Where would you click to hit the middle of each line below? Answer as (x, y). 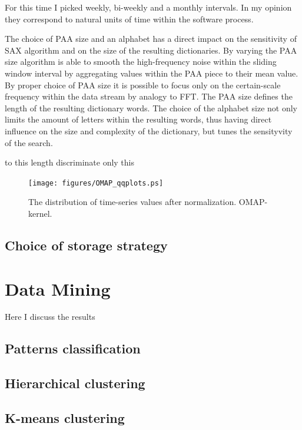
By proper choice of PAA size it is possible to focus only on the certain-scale (143, 85)
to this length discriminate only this (70, 162)
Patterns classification (73, 348)
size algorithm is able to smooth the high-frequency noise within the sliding (141, 62)
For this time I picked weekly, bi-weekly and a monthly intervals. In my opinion (148, 7)
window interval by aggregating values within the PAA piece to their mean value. (152, 73)
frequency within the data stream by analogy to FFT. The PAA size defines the (149, 96)
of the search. (29, 142)
